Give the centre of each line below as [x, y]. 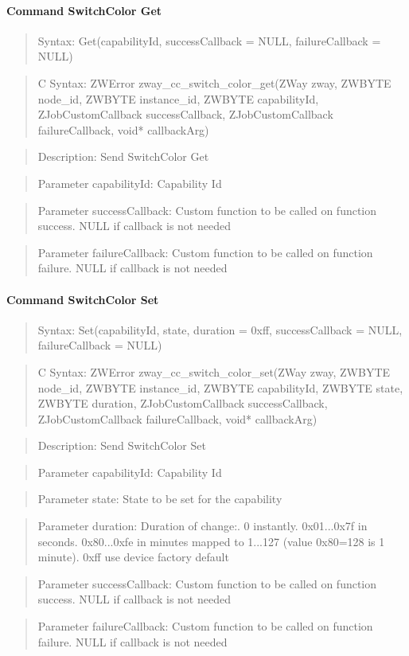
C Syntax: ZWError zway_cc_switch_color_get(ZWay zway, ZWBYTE [214, 82]
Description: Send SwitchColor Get [123, 156]
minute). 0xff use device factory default [133, 557]
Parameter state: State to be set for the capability [160, 499]
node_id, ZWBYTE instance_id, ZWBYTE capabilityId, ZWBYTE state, [220, 387]
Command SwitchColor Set [83, 299]
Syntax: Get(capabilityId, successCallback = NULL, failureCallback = [209, 40]
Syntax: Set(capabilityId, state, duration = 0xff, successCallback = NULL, [220, 329]
